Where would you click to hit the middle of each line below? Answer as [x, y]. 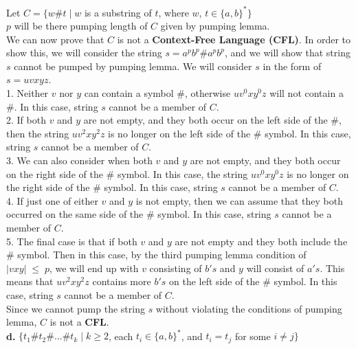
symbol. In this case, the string [182, 173]
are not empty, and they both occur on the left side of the [205, 120]
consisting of [176, 268]
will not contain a [307, 93]
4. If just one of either [52, 200]
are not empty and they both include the [261, 241]
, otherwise [208, 93]
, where [174, 12]
